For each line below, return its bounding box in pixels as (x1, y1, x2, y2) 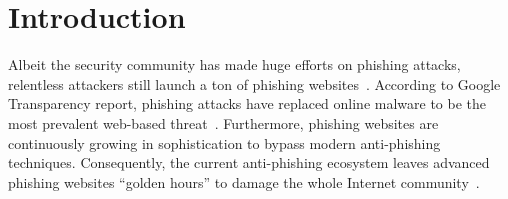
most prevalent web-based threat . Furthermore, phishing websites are (8, 112, 439, 133)
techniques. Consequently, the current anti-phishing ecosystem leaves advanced (8, 152, 490, 173)
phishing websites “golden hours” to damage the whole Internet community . (8, 171, 480, 192)
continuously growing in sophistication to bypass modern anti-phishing (8, 132, 441, 153)
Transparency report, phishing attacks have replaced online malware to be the (8, 93, 487, 114)
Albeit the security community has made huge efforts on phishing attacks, (8, 54, 461, 75)
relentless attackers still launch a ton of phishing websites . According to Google (8, 73, 501, 94)
